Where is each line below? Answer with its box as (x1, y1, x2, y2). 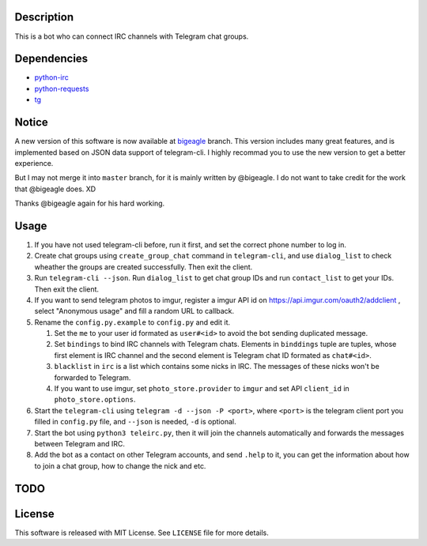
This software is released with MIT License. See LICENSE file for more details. (14, 528, 269, 537)
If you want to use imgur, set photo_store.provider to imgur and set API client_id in (54, 384, 350, 393)
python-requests (34, 84, 89, 93)
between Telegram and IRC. (34, 439, 126, 448)
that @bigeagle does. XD (14, 184, 96, 194)
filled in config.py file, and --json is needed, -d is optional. (34, 417, 236, 427)
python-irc (34, 73, 69, 82)
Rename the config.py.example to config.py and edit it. (34, 317, 231, 327)
